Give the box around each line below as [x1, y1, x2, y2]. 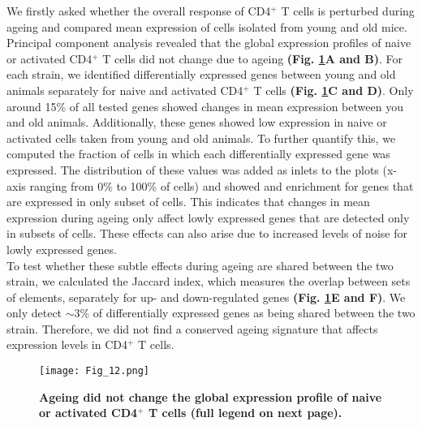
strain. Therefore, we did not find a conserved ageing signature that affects [6, 320, 378, 337]
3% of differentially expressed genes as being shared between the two [74, 304, 416, 321]
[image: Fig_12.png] [39, 365, 150, 377]
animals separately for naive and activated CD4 [6, 81, 243, 98]
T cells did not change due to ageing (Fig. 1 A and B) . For [102, 49, 403, 67]
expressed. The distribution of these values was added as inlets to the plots [6, 161, 379, 178]
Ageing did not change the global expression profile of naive [39, 388, 382, 405]
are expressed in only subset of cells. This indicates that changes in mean [6, 193, 370, 210]
